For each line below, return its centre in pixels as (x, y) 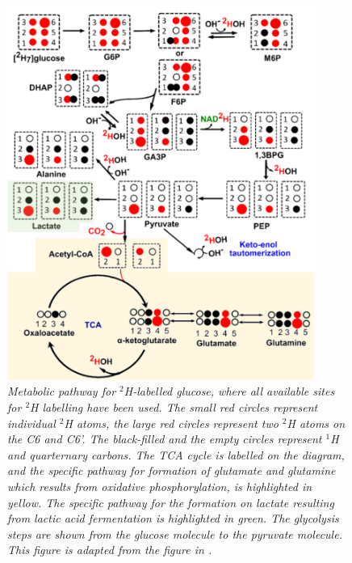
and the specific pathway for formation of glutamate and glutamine (172, 470)
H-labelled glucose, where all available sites (229, 391)
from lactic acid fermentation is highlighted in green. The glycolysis (173, 518)
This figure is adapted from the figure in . (110, 550)
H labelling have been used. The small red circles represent (174, 407)
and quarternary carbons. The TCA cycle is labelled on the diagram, (176, 454)
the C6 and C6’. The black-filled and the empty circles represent (165, 439)
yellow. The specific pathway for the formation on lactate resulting (171, 502)
